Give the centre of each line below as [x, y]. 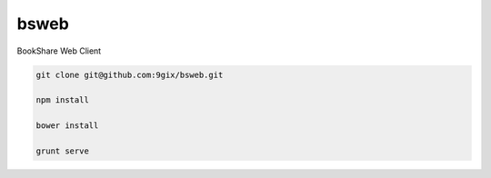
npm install [63, 100]
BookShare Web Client [59, 51]
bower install [67, 126]
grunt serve [63, 151]
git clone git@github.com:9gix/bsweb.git [130, 74]
